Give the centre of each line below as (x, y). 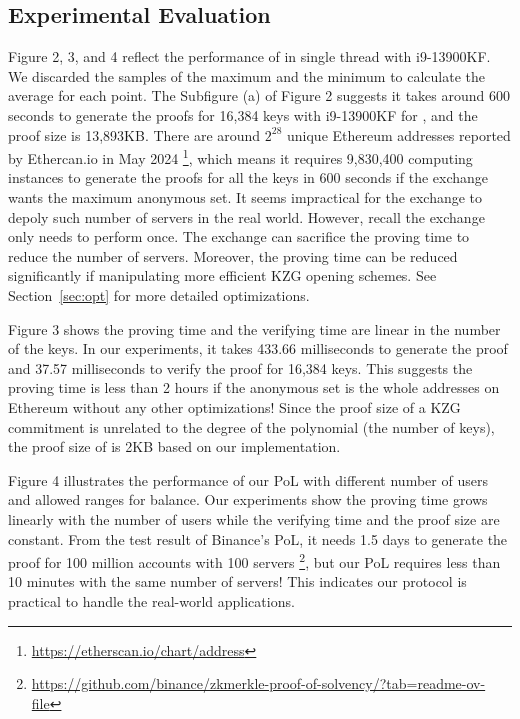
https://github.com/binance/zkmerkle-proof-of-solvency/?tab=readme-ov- (258, 683)
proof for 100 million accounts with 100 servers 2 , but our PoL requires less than (254, 560)
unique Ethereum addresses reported (399, 134)
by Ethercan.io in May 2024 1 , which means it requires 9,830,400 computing (240, 156)
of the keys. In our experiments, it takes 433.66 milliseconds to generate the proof (258, 348)
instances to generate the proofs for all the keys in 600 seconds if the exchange (248, 177)
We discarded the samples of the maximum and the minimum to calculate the (247, 75)
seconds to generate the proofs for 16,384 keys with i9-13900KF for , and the (243, 114)
